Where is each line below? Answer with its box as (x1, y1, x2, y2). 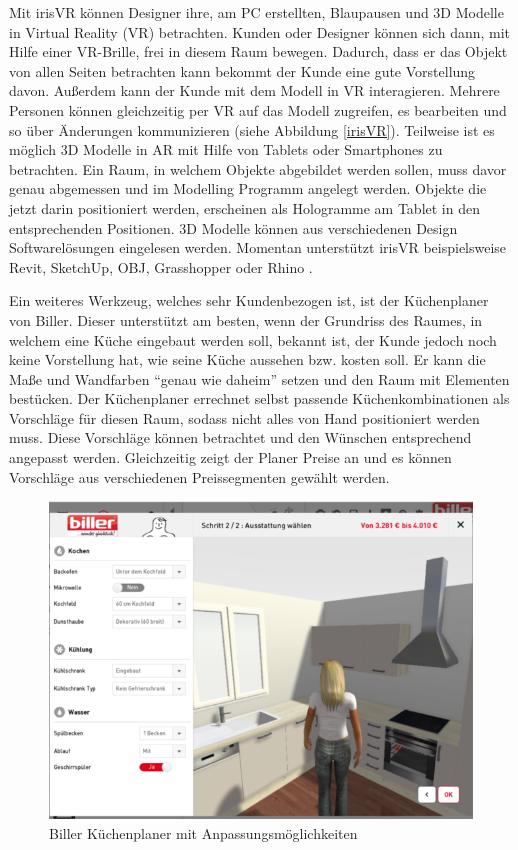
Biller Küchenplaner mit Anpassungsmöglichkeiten (49, 822, 358, 843)
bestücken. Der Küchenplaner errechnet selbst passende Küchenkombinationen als (9, 388, 510, 409)
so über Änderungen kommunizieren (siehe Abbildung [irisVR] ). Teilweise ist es (9, 119, 495, 140)
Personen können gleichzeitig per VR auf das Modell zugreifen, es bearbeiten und (9, 99, 507, 120)
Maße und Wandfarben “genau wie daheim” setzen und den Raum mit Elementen (9, 368, 510, 389)
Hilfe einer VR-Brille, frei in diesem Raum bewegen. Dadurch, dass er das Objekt (9, 41, 508, 62)
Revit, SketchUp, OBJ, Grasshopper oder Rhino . (9, 256, 313, 277)
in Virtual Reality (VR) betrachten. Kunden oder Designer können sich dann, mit (9, 21, 511, 42)
